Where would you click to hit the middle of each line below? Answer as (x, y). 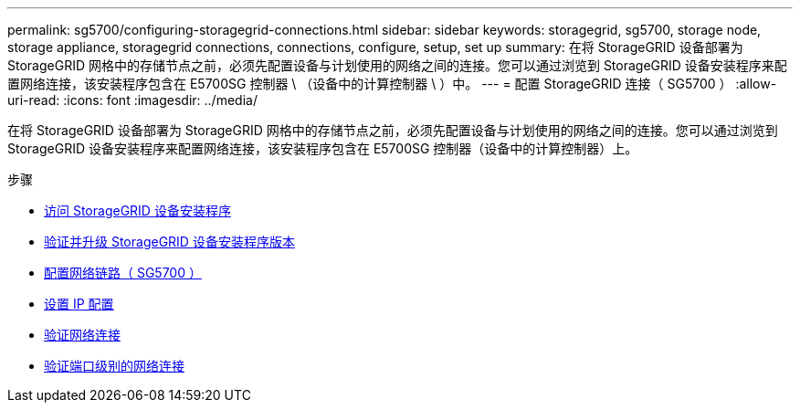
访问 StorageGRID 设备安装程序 (137, 210)
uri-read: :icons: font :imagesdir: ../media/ (132, 100)
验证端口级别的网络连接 (114, 366)
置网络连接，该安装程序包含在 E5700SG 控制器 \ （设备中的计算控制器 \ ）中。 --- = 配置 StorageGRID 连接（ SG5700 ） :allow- (392, 84)
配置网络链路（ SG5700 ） (123, 273)
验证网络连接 (82, 335)
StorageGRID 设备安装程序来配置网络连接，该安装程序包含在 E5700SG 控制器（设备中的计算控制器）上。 (323, 148)
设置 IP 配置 (79, 304)
